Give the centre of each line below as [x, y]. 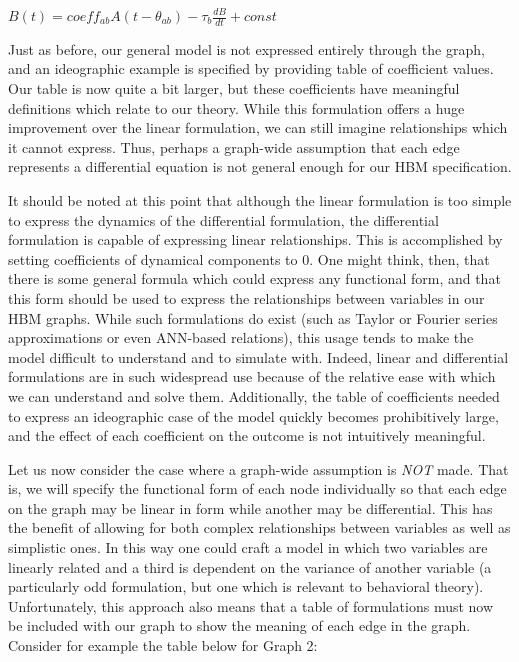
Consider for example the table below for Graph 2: [163, 645]
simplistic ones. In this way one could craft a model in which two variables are [248, 547]
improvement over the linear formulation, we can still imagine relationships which [258, 127]
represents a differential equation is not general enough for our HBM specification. [260, 166]
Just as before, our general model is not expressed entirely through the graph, [246, 48]
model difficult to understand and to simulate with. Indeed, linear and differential [258, 356]
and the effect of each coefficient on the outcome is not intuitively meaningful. [247, 435]
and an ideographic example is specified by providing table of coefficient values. [251, 68]
